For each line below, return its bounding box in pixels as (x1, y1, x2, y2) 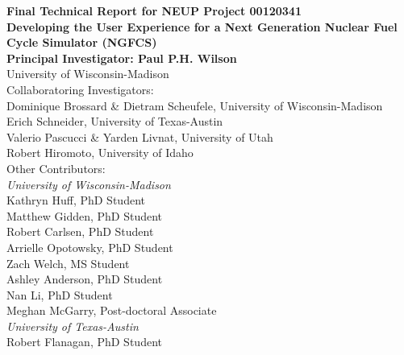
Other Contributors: (6, 159, 106, 176)
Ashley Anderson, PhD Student (6, 270, 163, 287)
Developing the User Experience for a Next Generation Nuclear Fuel (6, 18, 398, 35)
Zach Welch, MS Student (6, 254, 130, 271)
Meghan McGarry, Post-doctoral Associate (6, 302, 217, 319)
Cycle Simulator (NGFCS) (6, 34, 157, 51)
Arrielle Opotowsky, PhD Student (6, 238, 173, 255)
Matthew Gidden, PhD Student (6, 207, 163, 224)
